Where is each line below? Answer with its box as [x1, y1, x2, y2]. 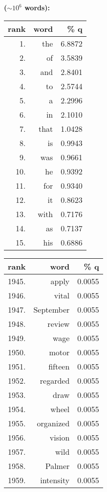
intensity [40, 474, 70, 486]
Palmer [45, 460, 70, 471]
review [47, 318, 70, 329]
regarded [40, 374, 70, 386]
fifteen [48, 360, 70, 372]
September [33, 303, 70, 315]
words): [24, 2, 50, 12]
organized [37, 417, 70, 429]
